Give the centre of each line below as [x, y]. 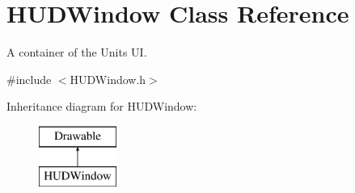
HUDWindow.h [108, 79]
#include [29, 79]
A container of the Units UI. [77, 52]
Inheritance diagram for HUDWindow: [102, 106]
